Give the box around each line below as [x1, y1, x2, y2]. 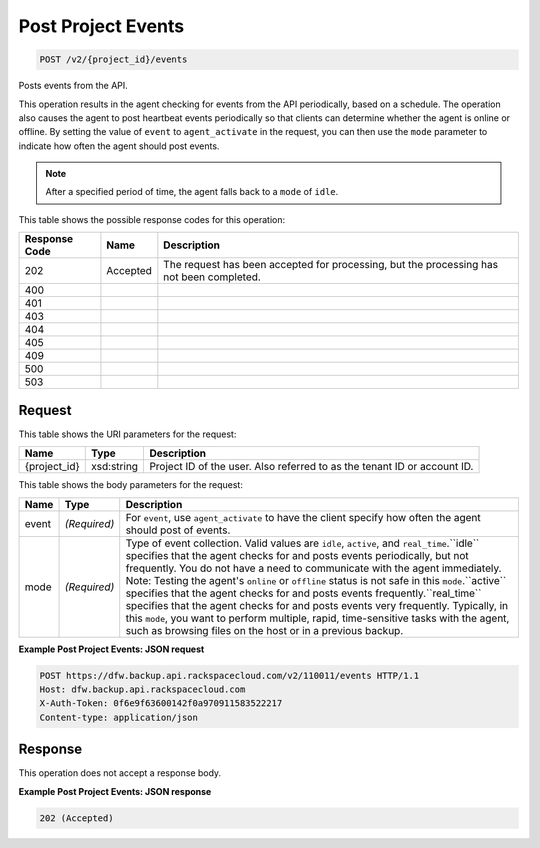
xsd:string [91, 460, 139, 474]
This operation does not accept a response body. [18, 767, 222, 779]
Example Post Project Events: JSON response [18, 785, 212, 797]
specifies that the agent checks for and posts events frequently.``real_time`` [125, 586, 482, 600]
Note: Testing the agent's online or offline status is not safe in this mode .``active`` [125, 573, 507, 587]
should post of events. [125, 523, 231, 537]
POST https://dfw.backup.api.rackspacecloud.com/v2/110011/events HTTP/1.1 [39, 670, 420, 681]
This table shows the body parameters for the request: [18, 479, 244, 491]
